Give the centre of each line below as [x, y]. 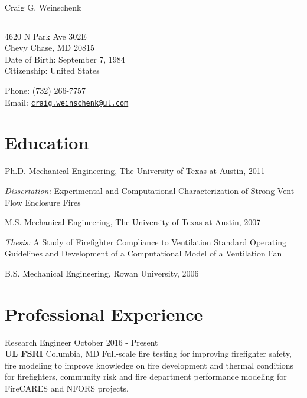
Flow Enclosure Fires [43, 202]
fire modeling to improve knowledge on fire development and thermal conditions [149, 365]
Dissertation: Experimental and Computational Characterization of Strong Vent [150, 190]
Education [47, 142]
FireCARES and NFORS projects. [67, 388]
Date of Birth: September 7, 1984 [65, 59]
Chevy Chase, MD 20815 [50, 47]
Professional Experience [104, 313]
